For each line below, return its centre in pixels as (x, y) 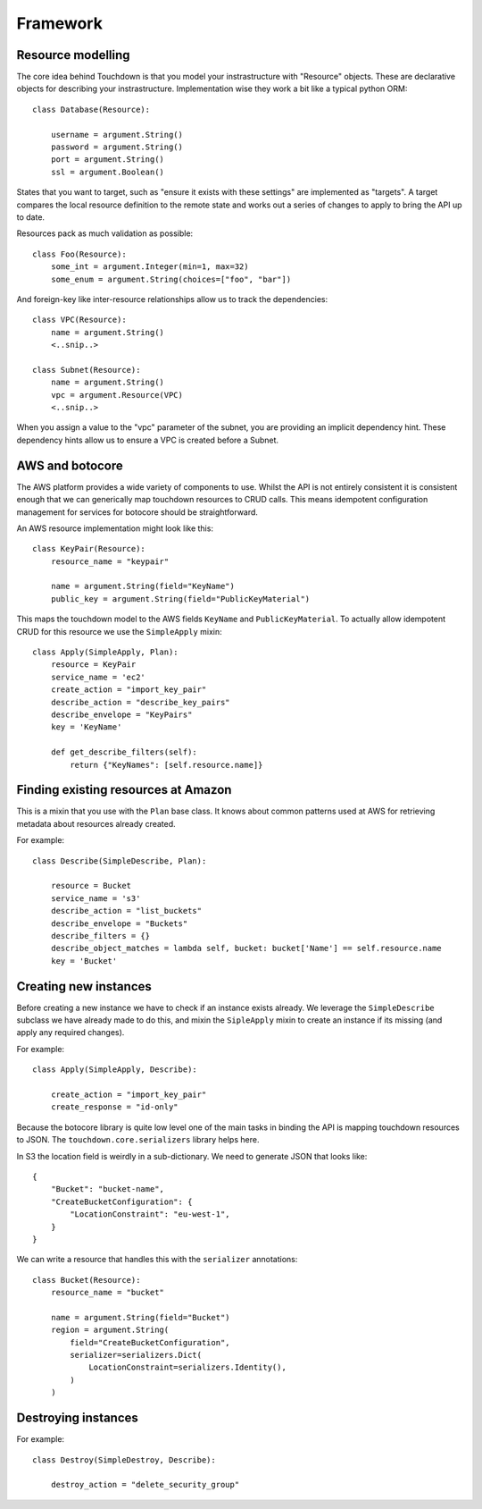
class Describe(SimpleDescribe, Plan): (120, 861)
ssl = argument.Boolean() (108, 172)
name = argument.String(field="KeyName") (143, 586)
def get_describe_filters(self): (124, 752)
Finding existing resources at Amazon (124, 790)
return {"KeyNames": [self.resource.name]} (166, 765)
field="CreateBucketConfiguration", (150, 1342)
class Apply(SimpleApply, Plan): (105, 652)
